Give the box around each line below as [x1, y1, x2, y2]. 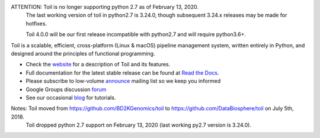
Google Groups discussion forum [25, 86, 107, 93]
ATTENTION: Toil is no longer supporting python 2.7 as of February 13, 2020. [11, 4, 199, 10]
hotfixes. [25, 20, 47, 27]
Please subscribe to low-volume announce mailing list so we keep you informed [25, 78, 221, 85]
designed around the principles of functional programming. [11, 50, 155, 57]
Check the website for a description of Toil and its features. [25, 61, 171, 68]
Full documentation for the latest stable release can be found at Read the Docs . [25, 69, 219, 76]
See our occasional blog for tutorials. [25, 94, 116, 101]
